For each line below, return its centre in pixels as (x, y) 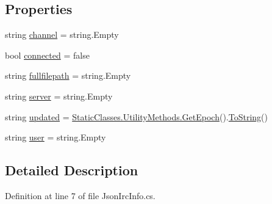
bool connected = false (47, 55)
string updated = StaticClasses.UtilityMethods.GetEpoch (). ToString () (137, 116)
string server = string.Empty (59, 96)
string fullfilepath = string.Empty (68, 75)
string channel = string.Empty (62, 35)
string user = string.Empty (55, 137)
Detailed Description (72, 170)
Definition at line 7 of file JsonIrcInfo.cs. (80, 195)
